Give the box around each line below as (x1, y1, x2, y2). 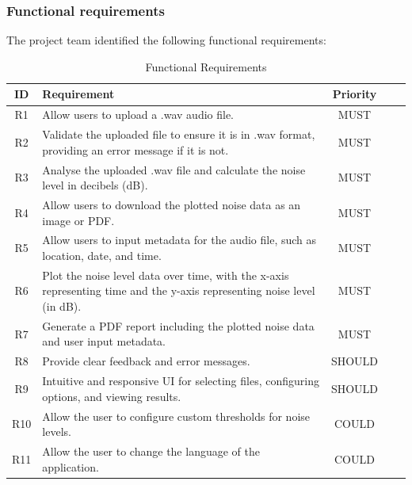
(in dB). (42, 298, 82, 315)
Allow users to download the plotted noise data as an (42, 196, 301, 212)
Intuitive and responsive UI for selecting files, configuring (42, 372, 319, 389)
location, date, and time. (42, 247, 162, 263)
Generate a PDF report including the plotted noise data (42, 317, 315, 334)
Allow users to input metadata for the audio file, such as (42, 231, 317, 248)
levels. (42, 423, 71, 440)
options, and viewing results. (42, 388, 181, 404)
